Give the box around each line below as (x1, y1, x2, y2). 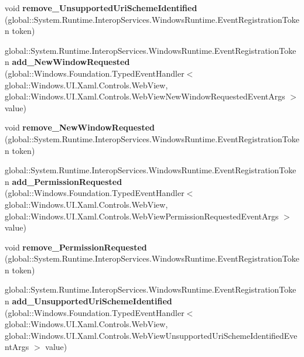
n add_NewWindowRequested (5, 56, 130, 68)
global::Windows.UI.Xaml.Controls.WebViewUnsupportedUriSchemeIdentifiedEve (5, 329, 298, 341)
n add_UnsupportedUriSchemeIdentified (5, 295, 172, 307)
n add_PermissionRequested (5, 175, 122, 187)
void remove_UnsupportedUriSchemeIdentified (5, 2, 197, 13)
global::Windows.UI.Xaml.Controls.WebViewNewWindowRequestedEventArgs (5, 90, 285, 102)
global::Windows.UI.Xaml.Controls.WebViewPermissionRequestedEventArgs (5, 210, 279, 222)
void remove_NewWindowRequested (5, 121, 155, 133)
